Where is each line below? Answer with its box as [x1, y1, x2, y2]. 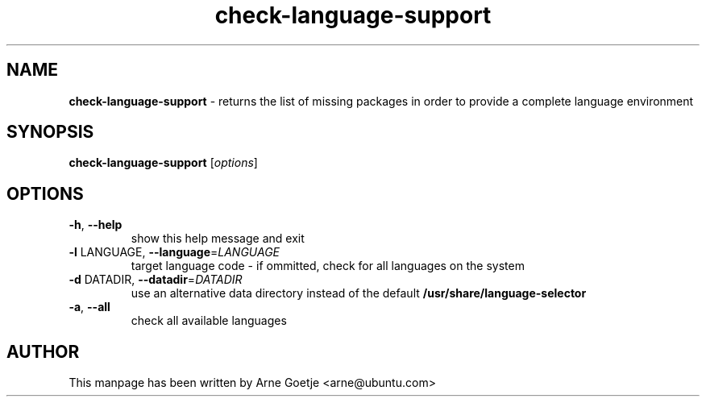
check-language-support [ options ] [69, 156, 258, 170]
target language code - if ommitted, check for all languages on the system [131, 259, 525, 273]
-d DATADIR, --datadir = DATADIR [69, 272, 243, 287]
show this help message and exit [131, 231, 305, 246]
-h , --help [69, 218, 123, 232]
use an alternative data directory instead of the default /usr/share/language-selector [131, 286, 587, 301]
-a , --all [69, 300, 110, 314]
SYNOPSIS [6, 122, 94, 143]
